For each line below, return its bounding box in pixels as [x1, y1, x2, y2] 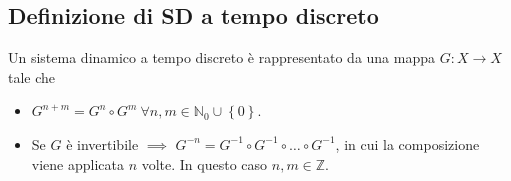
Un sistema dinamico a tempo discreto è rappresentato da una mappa [8, 47, 436, 68]
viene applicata [31, 153, 124, 174]
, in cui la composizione [335, 133, 480, 154]
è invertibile [66, 133, 139, 154]
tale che [8, 66, 56, 87]
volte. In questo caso [141, 153, 268, 174]
